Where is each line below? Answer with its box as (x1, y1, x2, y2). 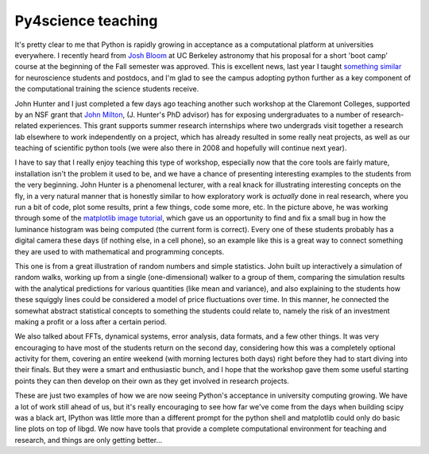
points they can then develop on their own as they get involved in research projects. (14, 376, 290, 386)
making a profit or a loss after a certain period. (14, 316, 167, 326)
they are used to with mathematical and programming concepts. (14, 246, 225, 256)
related (14, 121, 38, 130)
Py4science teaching (14, 12, 158, 29)
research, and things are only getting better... (14, 435, 163, 444)
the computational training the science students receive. (14, 84, 199, 94)
